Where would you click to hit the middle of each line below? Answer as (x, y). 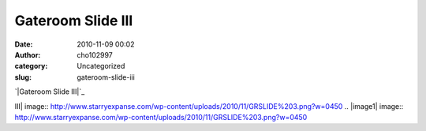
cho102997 (95, 54)
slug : (23, 77)
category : (31, 66)
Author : (28, 54)
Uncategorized (101, 66)
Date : (24, 44)
